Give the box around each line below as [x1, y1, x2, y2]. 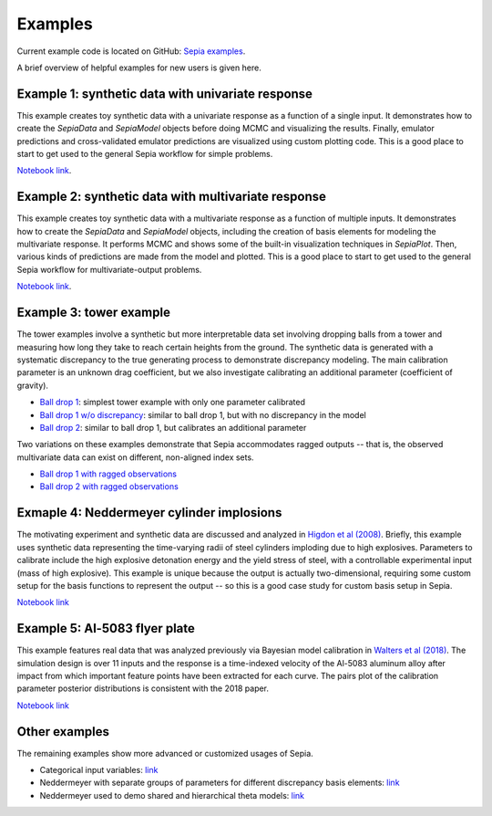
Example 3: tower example [16, 305, 170, 320]
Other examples [16, 724, 109, 739]
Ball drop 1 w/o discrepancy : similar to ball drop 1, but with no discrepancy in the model [39, 409, 366, 420]
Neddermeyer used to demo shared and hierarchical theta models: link [39, 790, 305, 800]
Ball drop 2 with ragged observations [39, 481, 179, 492]
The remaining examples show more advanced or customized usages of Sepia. [16, 748, 313, 758]
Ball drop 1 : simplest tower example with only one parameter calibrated [39, 397, 305, 408]
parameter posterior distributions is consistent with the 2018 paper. [16, 683, 269, 694]
